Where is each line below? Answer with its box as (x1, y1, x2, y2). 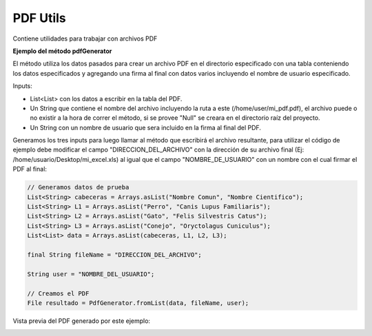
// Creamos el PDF (27, 289, 90, 297)
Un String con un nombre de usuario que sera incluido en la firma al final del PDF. (30, 123, 262, 132)
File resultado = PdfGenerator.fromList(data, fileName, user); (27, 299, 249, 306)
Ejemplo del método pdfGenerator (12, 47, 112, 55)
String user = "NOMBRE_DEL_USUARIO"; (27, 270, 155, 278)
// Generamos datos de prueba (27, 183, 130, 191)
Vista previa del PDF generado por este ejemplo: (12, 317, 151, 325)
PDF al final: (12, 165, 48, 174)
